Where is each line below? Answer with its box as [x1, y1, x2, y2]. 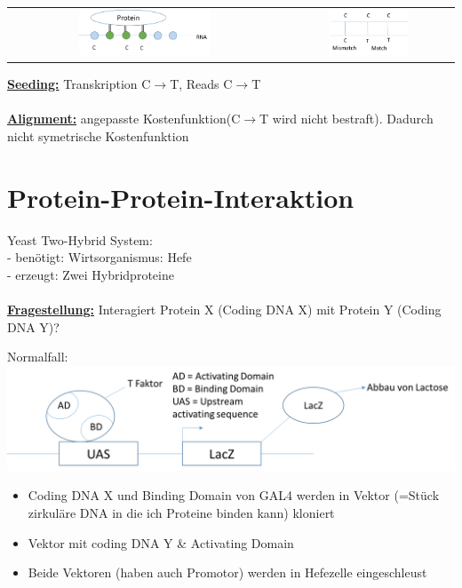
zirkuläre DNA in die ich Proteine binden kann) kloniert [28, 504, 335, 522]
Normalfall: [7, 347, 68, 366]
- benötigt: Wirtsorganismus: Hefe [7, 248, 192, 266]
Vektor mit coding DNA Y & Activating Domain [28, 533, 294, 552]
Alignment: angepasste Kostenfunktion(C [7, 109, 241, 128]
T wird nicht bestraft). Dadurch [259, 109, 434, 128]
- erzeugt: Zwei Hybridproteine [7, 265, 174, 283]
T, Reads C [170, 75, 233, 93]
